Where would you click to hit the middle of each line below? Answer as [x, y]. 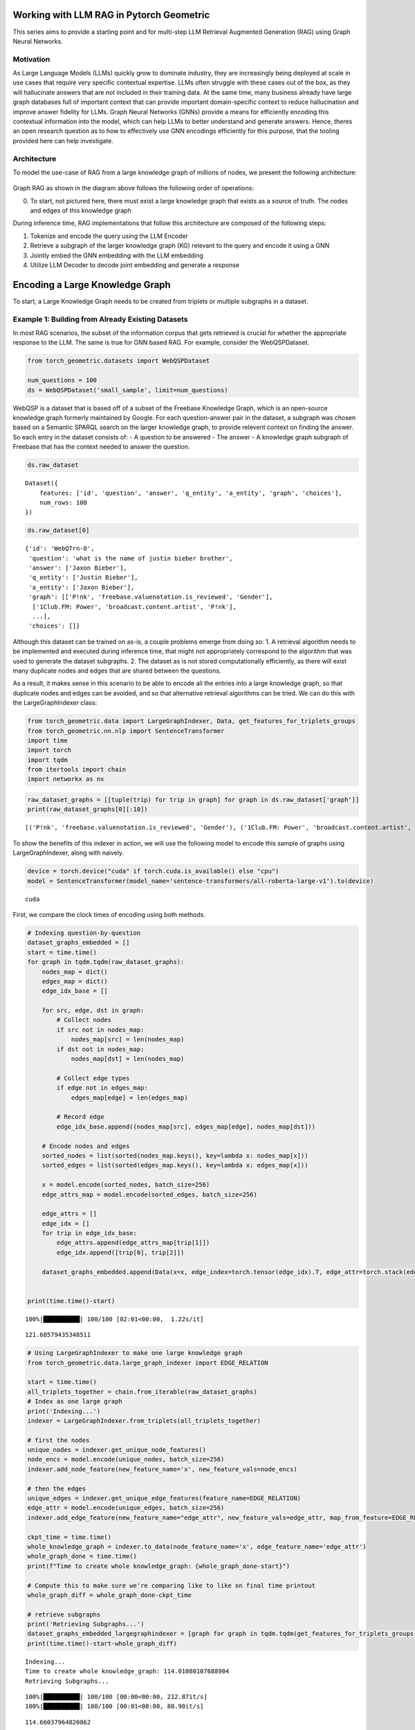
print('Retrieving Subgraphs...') [86, 1624]
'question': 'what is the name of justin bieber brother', [131, 558]
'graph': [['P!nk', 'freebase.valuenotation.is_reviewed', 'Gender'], [151, 597]
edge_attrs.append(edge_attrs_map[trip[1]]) [133, 1243]
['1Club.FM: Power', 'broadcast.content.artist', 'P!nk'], [134, 607]
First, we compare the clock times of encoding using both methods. [109, 914]
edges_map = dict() [75, 981]
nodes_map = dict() [75, 972]
